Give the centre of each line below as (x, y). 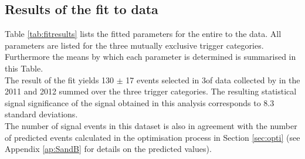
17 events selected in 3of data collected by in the (213, 79)
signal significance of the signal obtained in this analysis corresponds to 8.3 (140, 102)
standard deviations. (41, 114)
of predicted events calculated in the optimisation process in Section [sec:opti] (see (152, 137)
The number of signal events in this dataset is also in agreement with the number (151, 125)
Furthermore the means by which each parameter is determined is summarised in (150, 57)
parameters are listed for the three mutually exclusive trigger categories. (134, 45)
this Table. (24, 68)
